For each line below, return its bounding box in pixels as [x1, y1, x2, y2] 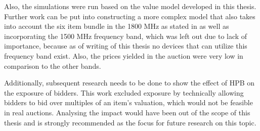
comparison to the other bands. [4, 60, 101, 71]
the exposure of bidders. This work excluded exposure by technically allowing [4, 87, 244, 98]
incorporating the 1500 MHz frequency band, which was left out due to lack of [4, 30, 247, 41]
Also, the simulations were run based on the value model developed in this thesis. [4, 1, 256, 11]
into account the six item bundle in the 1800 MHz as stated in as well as [4, 21, 229, 31]
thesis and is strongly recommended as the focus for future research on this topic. [4, 117, 256, 127]
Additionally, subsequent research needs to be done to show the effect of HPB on [4, 77, 255, 88]
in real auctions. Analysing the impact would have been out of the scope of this [4, 107, 250, 117]
